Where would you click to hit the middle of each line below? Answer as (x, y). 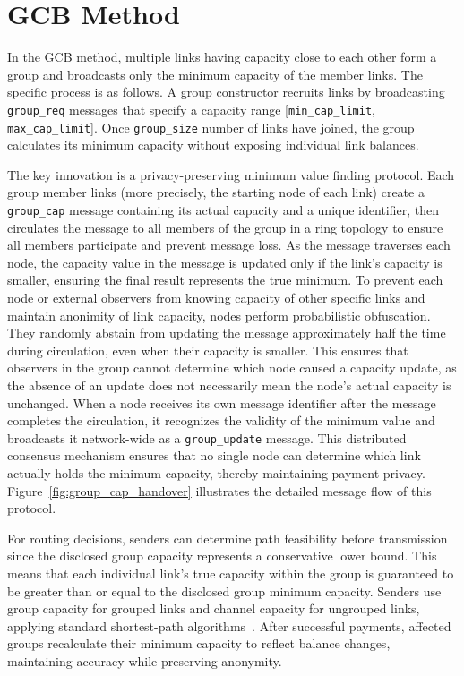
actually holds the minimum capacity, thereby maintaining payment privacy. (216, 473)
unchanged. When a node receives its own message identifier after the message (222, 402)
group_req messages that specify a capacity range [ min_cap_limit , (191, 109)
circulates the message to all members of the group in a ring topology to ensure (225, 227)
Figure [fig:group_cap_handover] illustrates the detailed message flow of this (219, 490)
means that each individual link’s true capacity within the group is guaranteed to (231, 573)
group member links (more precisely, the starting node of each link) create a (216, 192)
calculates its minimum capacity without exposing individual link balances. (213, 145)
